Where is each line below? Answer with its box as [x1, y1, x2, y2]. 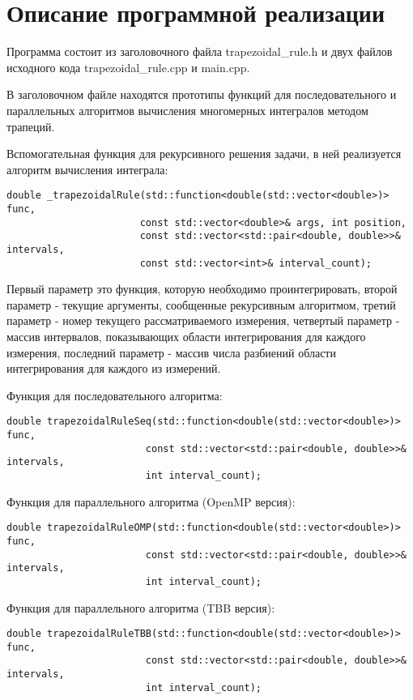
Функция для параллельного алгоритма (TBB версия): [6, 599, 275, 616]
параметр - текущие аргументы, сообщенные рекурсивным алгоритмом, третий [6, 296, 396, 313]
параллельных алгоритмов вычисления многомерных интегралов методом [6, 101, 368, 118]
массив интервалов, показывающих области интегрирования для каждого [6, 328, 366, 344]
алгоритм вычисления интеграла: [6, 160, 168, 177]
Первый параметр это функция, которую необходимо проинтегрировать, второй [6, 280, 398, 297]
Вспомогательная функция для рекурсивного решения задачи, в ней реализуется [6, 145, 402, 162]
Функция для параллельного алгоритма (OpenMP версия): [6, 493, 296, 510]
